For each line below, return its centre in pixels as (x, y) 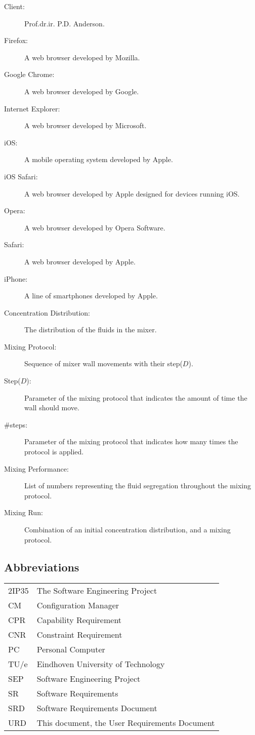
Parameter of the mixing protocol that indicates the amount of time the (136, 397)
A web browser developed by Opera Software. (95, 227)
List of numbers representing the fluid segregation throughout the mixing (138, 486)
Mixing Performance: (36, 468)
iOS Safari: (21, 176)
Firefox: (16, 40)
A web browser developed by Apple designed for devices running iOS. (132, 193)
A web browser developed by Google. (82, 91)
